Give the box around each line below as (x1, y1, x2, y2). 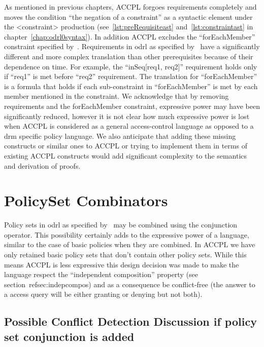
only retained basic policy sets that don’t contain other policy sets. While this (4, 249, 247, 259)
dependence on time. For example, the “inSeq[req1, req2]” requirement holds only (4, 61, 257, 71)
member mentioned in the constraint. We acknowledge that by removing (4, 91, 229, 101)
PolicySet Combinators (4, 190, 168, 211)
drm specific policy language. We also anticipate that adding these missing (4, 130, 236, 141)
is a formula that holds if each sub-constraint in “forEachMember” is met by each (4, 81, 258, 91)
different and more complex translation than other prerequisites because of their (4, 51, 253, 61)
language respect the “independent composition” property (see (4, 269, 198, 280)
